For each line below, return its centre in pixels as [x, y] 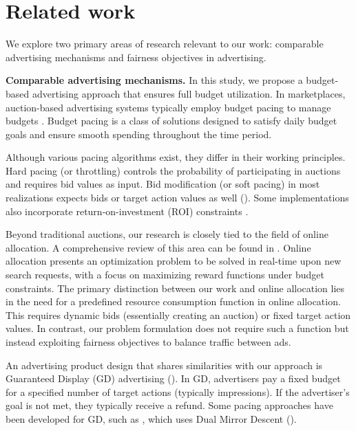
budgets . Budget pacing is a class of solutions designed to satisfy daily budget [171, 121]
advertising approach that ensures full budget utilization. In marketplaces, [189, 93]
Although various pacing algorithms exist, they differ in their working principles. [176, 157]
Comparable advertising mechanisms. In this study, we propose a [154, 80]
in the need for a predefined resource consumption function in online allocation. [173, 301]
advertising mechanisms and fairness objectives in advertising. [136, 57]
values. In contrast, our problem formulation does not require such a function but [177, 328]
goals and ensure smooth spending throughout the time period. [139, 134]
